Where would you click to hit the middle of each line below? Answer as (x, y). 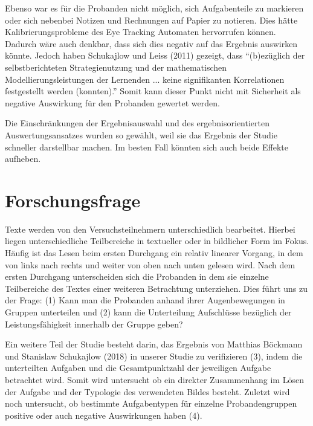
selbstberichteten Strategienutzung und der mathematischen (116, 67)
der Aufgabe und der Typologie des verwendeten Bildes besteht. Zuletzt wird (147, 391)
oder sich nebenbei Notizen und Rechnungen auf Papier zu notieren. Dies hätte (151, 20)
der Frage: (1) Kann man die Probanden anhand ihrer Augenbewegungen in (145, 300)
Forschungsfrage (73, 200)
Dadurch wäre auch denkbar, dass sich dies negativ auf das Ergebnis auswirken (151, 43)
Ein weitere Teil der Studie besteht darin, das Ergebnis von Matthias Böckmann (154, 344)
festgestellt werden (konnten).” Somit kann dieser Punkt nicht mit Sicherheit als (153, 91)
